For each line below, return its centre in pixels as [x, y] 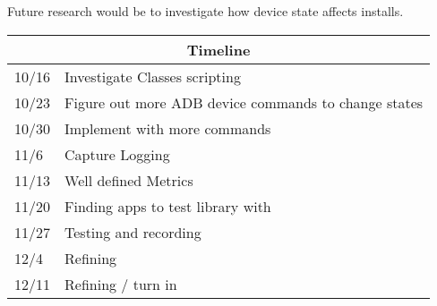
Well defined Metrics [129, 180]
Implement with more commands [168, 128]
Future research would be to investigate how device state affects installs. [206, 11]
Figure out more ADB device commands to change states [244, 102]
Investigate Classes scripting [153, 76]
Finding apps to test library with [168, 206]
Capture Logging [117, 154]
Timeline [218, 49]
